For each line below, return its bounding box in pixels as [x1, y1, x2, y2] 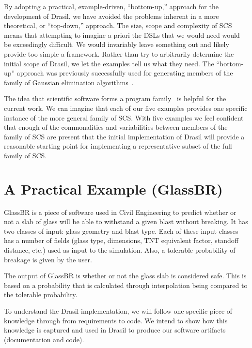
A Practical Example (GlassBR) [4, 179, 223, 198]
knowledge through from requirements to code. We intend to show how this [4, 315, 228, 325]
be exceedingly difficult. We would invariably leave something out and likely [4, 39, 229, 49]
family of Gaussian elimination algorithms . [4, 77, 134, 87]
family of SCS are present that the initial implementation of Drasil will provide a [4, 131, 245, 141]
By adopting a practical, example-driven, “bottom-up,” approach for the [4, 1, 219, 11]
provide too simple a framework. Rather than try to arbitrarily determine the [4, 48, 234, 59]
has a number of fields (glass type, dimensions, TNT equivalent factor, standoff [4, 235, 238, 245]
